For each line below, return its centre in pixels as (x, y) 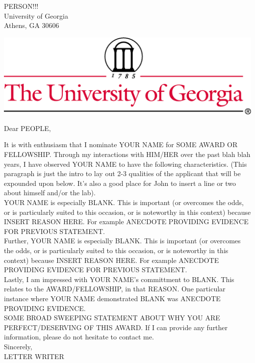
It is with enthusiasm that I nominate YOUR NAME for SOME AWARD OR (121, 144)
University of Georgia (36, 15)
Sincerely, (18, 346)
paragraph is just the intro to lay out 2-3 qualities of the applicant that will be (122, 173)
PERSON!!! (21, 6)
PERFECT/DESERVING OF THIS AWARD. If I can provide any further (116, 327)
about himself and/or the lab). (50, 193)
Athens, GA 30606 (32, 25)
